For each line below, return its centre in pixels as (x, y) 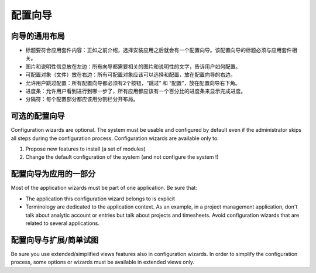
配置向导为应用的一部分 (53, 174)
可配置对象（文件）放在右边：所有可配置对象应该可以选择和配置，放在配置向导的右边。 (130, 75)
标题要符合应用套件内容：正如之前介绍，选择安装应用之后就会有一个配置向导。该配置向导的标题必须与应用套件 (159, 50)
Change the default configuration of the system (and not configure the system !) (122, 157)
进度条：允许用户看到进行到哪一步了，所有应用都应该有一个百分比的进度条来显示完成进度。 (135, 91)
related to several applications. (62, 223)
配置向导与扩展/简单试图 (55, 240)
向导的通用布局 (38, 36)
